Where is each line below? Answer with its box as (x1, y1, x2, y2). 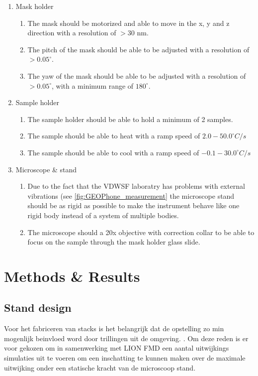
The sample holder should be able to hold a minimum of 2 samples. (27, 114, 233, 124)
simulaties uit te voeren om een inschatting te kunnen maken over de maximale (4, 353, 246, 363)
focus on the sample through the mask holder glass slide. (27, 237, 200, 247)
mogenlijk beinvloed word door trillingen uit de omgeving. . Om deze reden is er (4, 333, 249, 343)
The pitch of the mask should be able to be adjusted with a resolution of (27, 44, 250, 54)
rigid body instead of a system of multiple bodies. (27, 210, 179, 220)
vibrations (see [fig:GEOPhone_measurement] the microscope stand (27, 190, 235, 201)
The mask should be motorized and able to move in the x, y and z (27, 17, 230, 28)
